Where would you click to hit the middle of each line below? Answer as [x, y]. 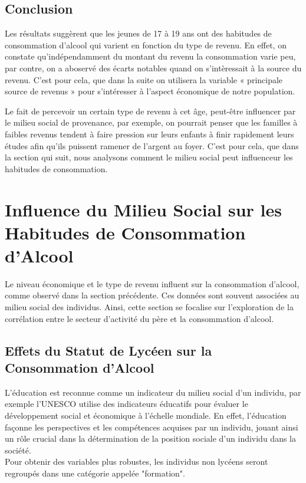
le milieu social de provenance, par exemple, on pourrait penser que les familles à [151, 122]
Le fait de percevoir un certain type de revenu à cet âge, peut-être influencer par [150, 111]
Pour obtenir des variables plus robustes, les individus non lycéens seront [136, 461]
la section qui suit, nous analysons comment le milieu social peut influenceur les [149, 157]
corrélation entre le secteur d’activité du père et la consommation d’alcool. [139, 318]
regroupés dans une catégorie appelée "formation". [95, 473]
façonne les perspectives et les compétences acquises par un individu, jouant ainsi [152, 427]
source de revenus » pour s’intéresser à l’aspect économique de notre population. [150, 91]
